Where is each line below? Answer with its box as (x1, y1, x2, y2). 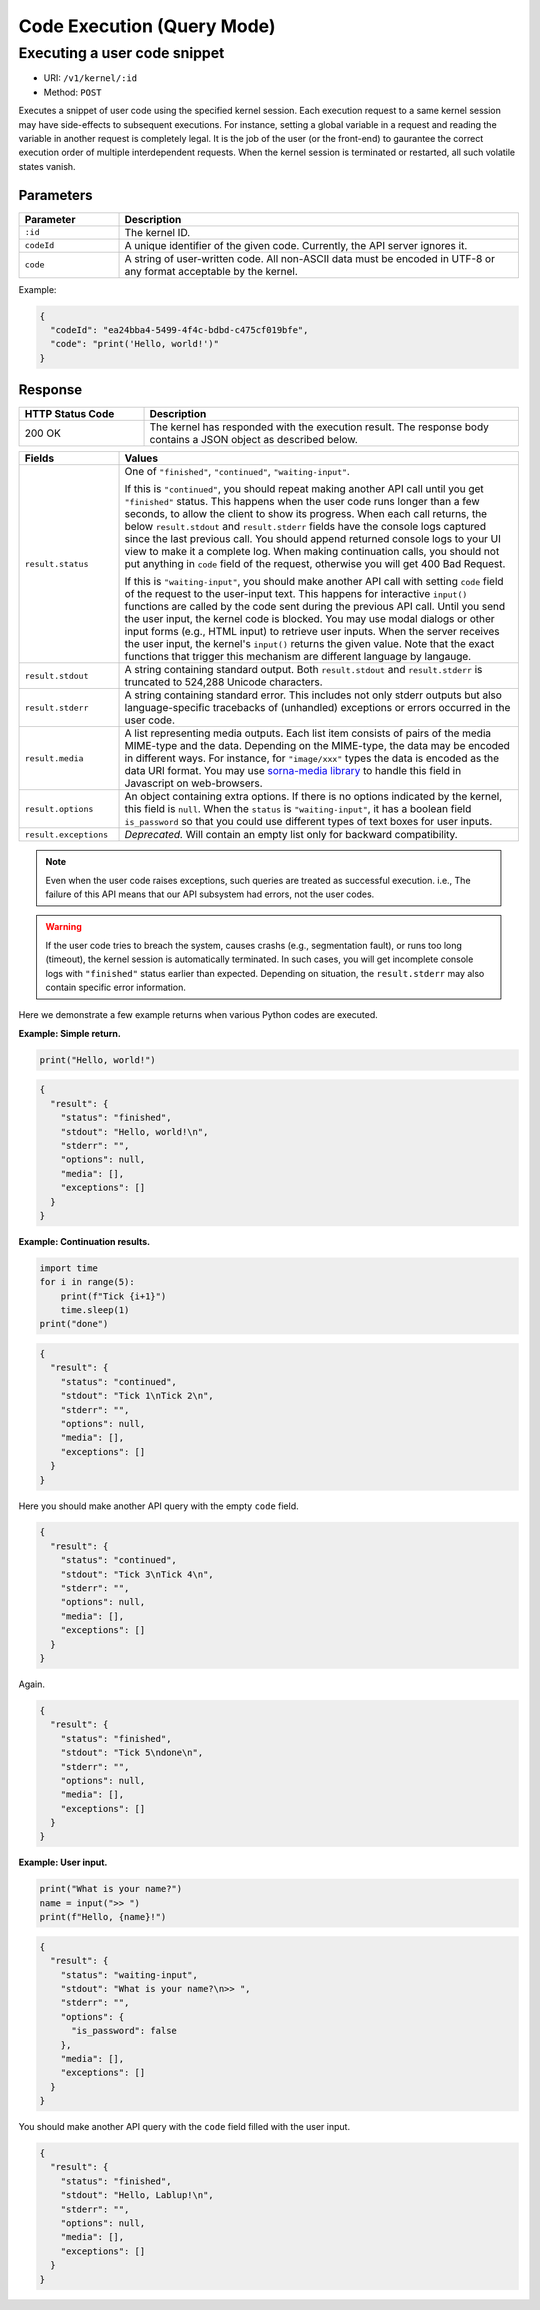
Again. (18, 1678, 45, 1690)
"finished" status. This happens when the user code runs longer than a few (124, 495, 480, 509)
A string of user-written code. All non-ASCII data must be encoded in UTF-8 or (124, 251, 495, 265)
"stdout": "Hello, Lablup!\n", (60, 2190, 214, 2201)
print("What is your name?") (39, 1883, 183, 1895)
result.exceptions (24, 829, 109, 840)
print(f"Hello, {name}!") (39, 1911, 167, 1923)
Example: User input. (18, 1856, 108, 1869)
